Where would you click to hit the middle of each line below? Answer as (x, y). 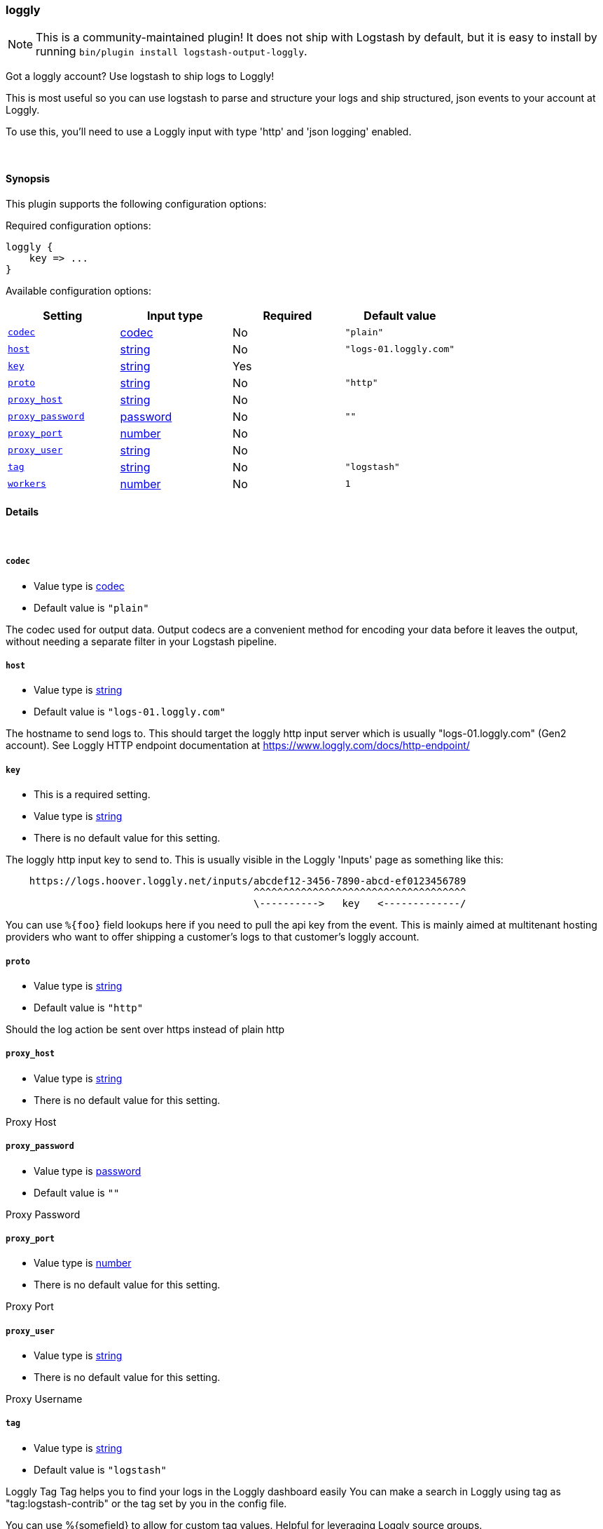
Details (22, 512)
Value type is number (83, 1263)
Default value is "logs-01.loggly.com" (130, 712)
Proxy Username (44, 1399)
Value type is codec (79, 586)
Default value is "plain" (91, 607)
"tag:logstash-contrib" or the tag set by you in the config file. (146, 1503)
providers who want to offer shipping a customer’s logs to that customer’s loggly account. (213, 937)
